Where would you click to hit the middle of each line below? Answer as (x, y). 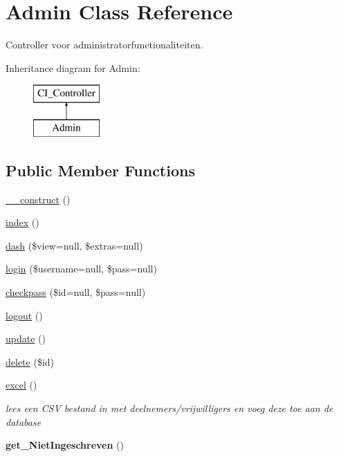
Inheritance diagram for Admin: (73, 67)
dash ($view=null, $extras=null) (74, 245)
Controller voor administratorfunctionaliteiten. (104, 45)
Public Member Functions (100, 170)
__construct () (38, 199)
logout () (24, 315)
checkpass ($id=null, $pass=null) (76, 292)
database (24, 421)
